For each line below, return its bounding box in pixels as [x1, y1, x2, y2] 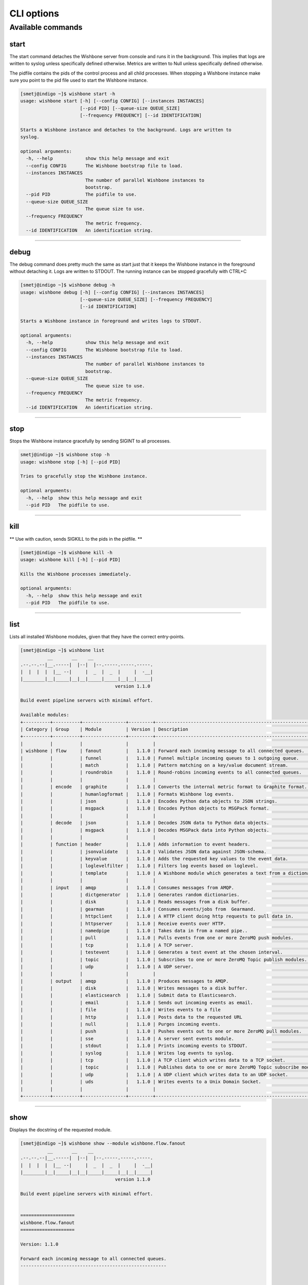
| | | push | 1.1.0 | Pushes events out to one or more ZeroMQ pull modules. [20, 1029, 302, 1034]
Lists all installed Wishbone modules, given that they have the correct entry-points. [9, 633, 185, 639]
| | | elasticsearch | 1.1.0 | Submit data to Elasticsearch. [20, 993, 237, 998]
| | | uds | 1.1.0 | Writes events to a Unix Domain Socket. [20, 1079, 261, 1085]
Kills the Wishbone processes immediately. [20, 571, 132, 577]
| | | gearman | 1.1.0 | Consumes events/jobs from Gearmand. [20, 906, 256, 912]
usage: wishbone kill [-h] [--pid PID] [20, 557, 121, 562]
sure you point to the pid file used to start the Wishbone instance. [9, 77, 148, 83]
